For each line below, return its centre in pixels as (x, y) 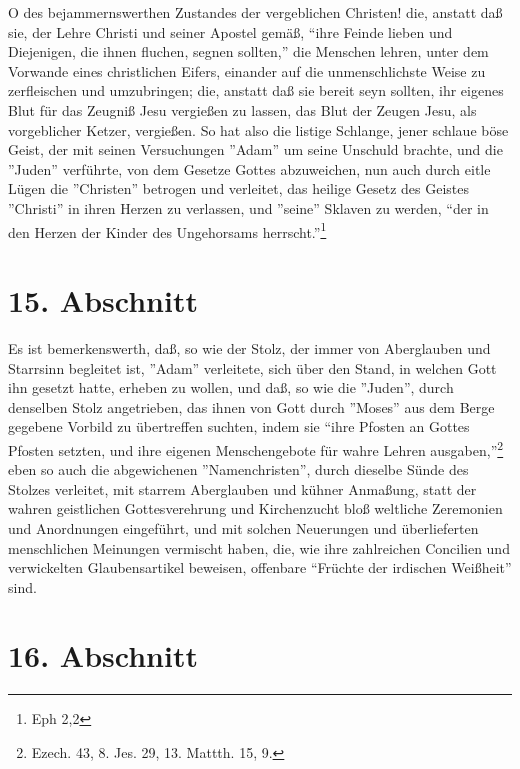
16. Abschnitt (103, 655)
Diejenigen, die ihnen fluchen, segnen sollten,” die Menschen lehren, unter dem (248, 51)
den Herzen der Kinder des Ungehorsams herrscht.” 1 (167, 230)
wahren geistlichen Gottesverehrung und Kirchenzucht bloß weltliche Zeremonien (255, 508)
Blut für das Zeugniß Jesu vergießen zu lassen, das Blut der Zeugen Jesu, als (242, 109)
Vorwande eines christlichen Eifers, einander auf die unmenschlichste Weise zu (247, 70)
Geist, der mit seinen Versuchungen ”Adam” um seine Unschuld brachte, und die (255, 149)
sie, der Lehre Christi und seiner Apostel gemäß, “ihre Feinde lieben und (230, 31)
